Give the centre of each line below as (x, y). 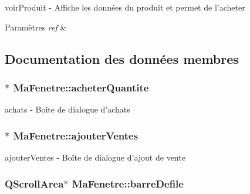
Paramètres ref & (36, 27)
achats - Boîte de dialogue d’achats (67, 109)
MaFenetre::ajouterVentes (76, 135)
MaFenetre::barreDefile (128, 183)
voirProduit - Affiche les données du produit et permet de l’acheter (125, 7)
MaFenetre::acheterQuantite (81, 87)
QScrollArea (34, 183)
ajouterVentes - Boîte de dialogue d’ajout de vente (95, 157)
